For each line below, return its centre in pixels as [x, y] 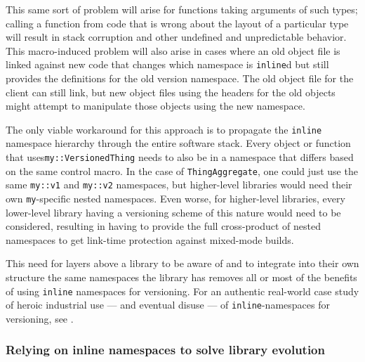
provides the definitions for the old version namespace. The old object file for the [180, 78]
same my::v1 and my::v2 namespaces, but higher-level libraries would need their [179, 185]
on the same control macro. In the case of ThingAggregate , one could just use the [182, 170]
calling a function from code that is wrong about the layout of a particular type [177, 23]
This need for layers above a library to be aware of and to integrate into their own [182, 263]
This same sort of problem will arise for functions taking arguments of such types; [182, 9]
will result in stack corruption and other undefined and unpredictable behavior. [176, 37]
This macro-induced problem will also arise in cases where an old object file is [173, 50]
